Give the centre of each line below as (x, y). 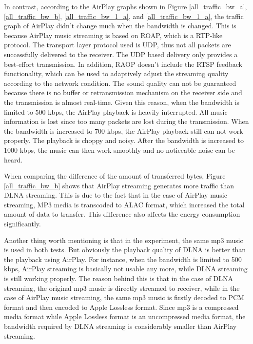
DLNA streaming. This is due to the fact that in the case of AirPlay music (116, 195)
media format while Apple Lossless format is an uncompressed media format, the (125, 316)
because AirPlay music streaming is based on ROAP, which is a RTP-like (113, 35)
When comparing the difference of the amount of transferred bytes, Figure (115, 176)
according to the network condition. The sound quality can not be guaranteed (120, 83)
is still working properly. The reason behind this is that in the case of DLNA (119, 278)
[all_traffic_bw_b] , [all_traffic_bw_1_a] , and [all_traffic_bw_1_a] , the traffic (124, 16)
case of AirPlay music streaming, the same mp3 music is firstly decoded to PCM (124, 297)
